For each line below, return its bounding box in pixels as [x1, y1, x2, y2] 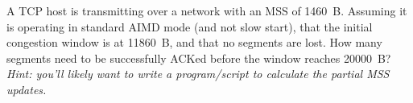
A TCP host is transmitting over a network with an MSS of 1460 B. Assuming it [6, 2, 407, 19]
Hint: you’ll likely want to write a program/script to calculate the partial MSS [6, 65, 390, 82]
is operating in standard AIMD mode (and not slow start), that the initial [6, 18, 373, 35]
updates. [6, 80, 47, 97]
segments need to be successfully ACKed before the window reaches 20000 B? [6, 49, 391, 66]
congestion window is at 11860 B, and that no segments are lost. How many [6, 34, 382, 51]
